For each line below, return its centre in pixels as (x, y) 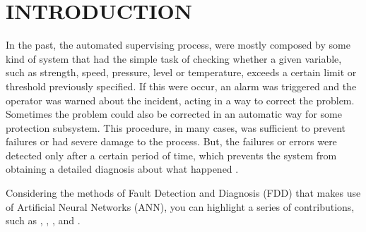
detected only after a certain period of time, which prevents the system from (171, 155)
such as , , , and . (43, 220)
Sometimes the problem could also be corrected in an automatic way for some (174, 114)
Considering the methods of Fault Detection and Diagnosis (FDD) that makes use (183, 193)
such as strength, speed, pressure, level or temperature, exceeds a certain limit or (181, 72)
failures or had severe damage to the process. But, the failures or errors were (171, 141)
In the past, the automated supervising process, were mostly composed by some (178, 45)
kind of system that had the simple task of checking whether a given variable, (174, 58)
